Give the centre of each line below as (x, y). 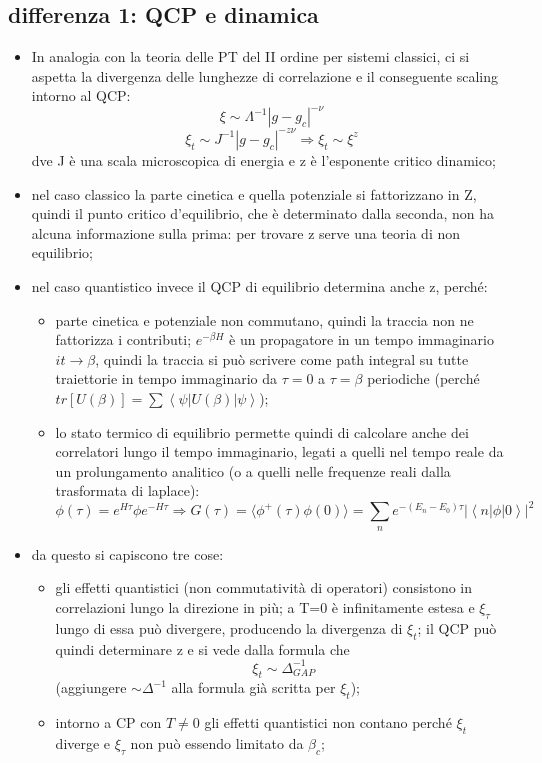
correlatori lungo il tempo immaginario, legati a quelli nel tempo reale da (279, 451)
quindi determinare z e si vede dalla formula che (202, 648)
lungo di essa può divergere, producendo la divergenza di (229, 627)
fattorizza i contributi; (123, 339)
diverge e (83, 743)
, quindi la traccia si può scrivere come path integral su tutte (282, 358)
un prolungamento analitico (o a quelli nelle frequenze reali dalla (253, 470)
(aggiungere (91, 687)
